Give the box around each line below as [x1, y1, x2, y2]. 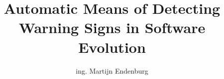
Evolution [78, 37, 146, 57]
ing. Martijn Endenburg [76, 65, 148, 76]
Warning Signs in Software [18, 17, 206, 38]
